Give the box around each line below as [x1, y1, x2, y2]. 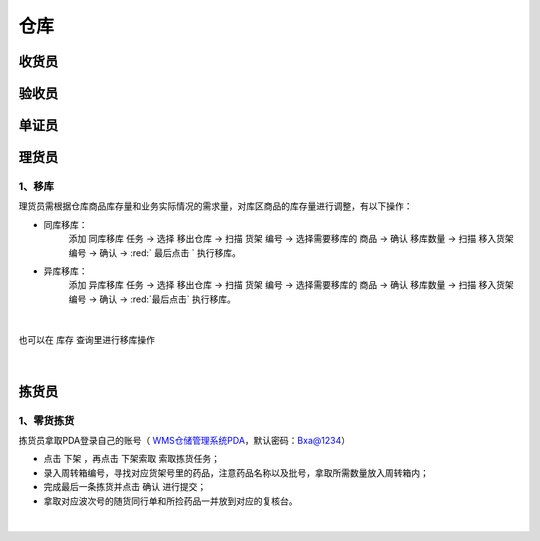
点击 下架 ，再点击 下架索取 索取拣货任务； [43, 453, 220, 465]
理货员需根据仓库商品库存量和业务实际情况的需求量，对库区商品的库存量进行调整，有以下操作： [18, 200, 413, 212]
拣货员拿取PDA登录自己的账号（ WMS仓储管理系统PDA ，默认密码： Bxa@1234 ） [18, 435, 350, 447]
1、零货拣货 [18, 413, 75, 427]
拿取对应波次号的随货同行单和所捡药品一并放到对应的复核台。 [43, 495, 298, 507]
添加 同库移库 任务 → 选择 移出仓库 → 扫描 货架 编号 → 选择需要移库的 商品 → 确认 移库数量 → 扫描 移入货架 [68, 233, 514, 245]
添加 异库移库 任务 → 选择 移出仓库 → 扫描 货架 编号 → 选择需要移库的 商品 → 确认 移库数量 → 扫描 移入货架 [68, 279, 514, 291]
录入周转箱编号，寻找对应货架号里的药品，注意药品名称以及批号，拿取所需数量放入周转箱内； [43, 466, 429, 479]
